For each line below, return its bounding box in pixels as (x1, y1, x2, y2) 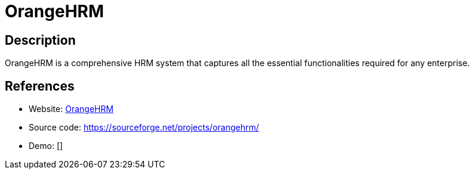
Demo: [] (29, 141, 63, 151)
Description (5, 32, 76, 48)
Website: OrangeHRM (29, 104, 114, 114)
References (5, 78, 75, 94)
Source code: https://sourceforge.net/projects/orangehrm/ (29, 122, 259, 133)
